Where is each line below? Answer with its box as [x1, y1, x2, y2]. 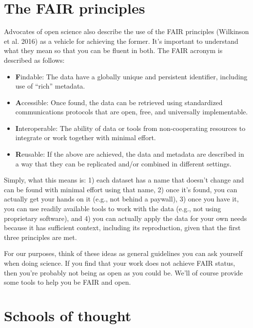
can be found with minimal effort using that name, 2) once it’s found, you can [4, 184, 237, 194]
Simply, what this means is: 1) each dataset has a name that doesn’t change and [4, 175, 244, 185]
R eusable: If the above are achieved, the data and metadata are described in [15, 149, 244, 159]
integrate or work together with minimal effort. [15, 132, 156, 143]
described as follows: [4, 55, 65, 65]
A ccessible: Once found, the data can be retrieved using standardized [15, 97, 223, 107]
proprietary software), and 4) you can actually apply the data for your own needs [4, 213, 247, 223]
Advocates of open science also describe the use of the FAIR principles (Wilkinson [4, 26, 249, 36]
